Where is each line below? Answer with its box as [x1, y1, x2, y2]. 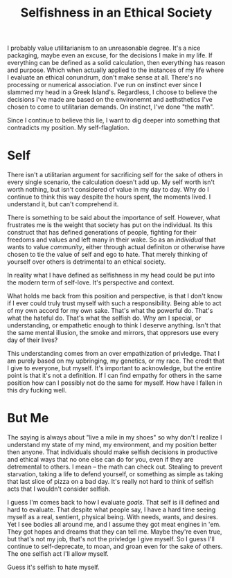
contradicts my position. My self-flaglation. [7, 123, 130, 132]
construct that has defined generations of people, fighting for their [7, 228, 197, 237]
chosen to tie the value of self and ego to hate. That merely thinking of [7, 251, 208, 259]
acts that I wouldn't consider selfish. [7, 485, 111, 493]
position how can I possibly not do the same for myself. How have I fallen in [7, 379, 223, 387]
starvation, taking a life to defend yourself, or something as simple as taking [7, 470, 224, 478]
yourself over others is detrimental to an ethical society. [7, 258, 166, 266]
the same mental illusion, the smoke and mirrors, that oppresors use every [7, 329, 220, 337]
